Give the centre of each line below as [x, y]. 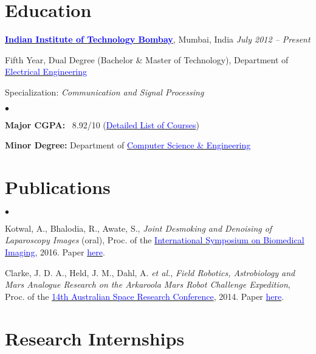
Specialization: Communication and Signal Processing [105, 92]
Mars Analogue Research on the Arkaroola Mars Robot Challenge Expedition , [148, 284]
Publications [58, 186]
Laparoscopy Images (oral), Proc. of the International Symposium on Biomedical [155, 240]
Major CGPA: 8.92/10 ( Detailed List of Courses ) [102, 124]
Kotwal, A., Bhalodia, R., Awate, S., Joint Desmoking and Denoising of [139, 228]
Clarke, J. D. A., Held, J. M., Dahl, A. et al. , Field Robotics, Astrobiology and [150, 272]
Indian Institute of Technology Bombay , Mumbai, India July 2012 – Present [158, 39]
